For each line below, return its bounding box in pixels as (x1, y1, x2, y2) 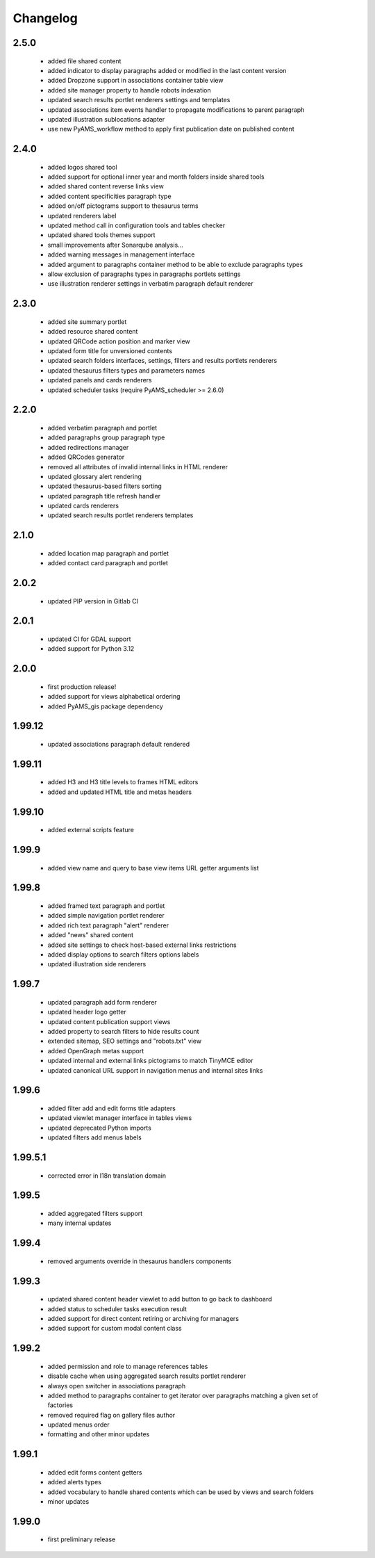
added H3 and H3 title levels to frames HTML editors (47, 778, 199, 786)
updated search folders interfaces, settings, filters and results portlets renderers (47, 357, 278, 365)
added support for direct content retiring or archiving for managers (47, 1314, 240, 1322)
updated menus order (47, 1420, 110, 1429)
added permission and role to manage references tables (47, 1362, 208, 1370)
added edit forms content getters (47, 1468, 142, 1477)
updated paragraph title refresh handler (47, 492, 161, 500)
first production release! (47, 682, 117, 691)
